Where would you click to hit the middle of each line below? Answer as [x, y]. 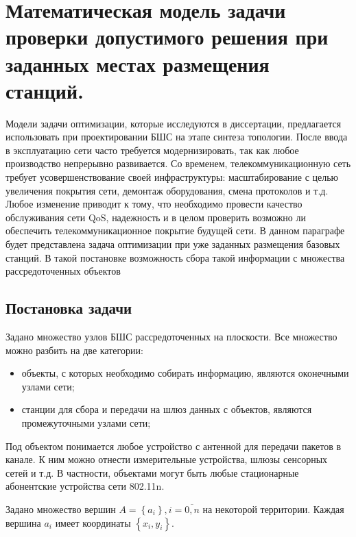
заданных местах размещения [138, 63]
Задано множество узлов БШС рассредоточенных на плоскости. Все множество [171, 337]
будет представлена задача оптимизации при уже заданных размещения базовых [173, 244]
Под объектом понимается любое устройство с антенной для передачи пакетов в [174, 446]
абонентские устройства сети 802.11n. [85, 486]
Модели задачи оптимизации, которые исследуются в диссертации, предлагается [174, 123]
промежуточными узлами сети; [86, 422]
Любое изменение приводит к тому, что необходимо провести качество [154, 204]
